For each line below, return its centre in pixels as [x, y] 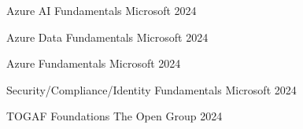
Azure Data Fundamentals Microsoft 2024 [107, 37]
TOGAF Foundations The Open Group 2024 [115, 116]
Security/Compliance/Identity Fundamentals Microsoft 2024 [151, 89]
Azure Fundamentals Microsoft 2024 [94, 63]
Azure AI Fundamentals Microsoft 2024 [102, 10]
